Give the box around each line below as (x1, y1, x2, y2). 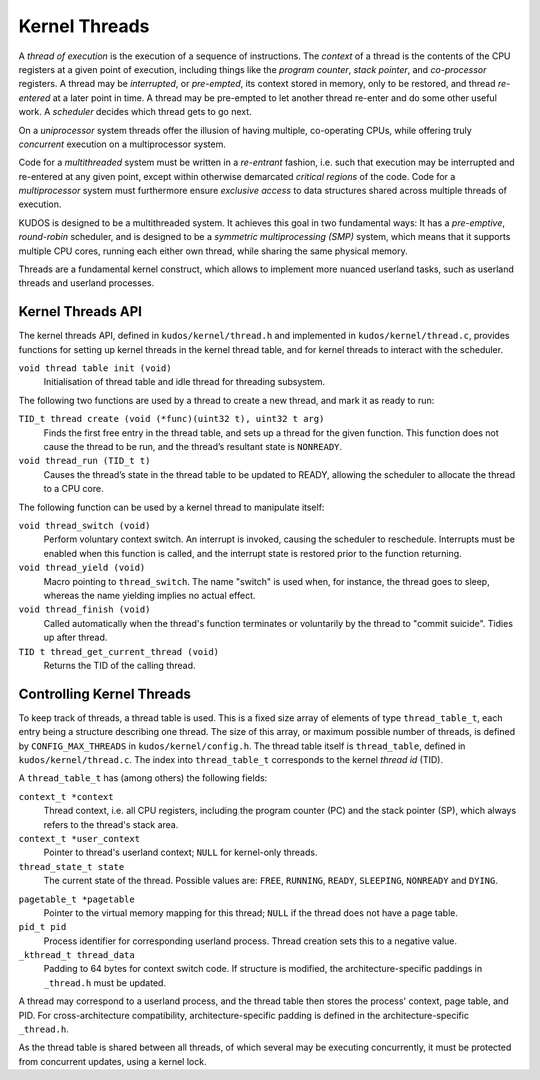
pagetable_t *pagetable (18, 893, 135, 905)
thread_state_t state (18, 861, 125, 872)
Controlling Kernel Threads (18, 685, 192, 702)
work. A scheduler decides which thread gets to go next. (18, 106, 252, 118)
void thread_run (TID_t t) (18, 455, 151, 467)
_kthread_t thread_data (18, 950, 135, 961)
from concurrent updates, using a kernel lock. (18, 1055, 207, 1067)
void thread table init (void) (18, 363, 172, 374)
